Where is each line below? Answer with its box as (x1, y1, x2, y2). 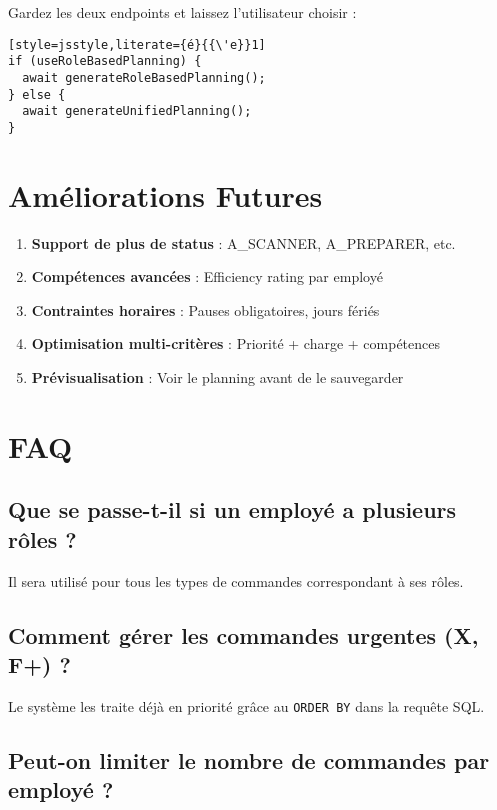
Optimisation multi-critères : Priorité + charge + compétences (31, 333, 441, 354)
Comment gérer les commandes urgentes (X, (8, 619, 479, 650)
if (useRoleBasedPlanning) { (8, 54, 202, 69)
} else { (8, 87, 66, 102)
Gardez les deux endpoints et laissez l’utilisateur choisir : (8, 2, 357, 22)
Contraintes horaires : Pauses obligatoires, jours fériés (31, 299, 380, 320)
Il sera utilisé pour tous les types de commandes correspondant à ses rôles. (8, 570, 464, 591)
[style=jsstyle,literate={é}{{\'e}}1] (8, 37, 266, 52)
